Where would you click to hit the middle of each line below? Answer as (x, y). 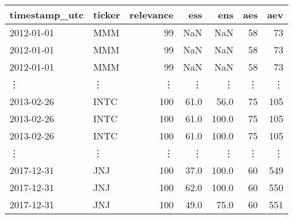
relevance (152, 15)
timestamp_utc (47, 15)
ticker (107, 15)
